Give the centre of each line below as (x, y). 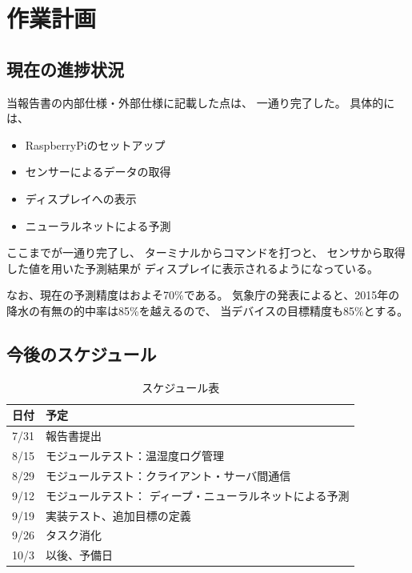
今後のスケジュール (82, 353)
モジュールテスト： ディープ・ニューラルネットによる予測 (198, 495)
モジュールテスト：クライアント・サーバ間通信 (168, 475)
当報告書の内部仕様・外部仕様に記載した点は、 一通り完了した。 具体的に (201, 102)
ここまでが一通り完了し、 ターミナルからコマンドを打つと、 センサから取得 (206, 252)
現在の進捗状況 (65, 68)
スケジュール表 (181, 387)
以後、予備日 (79, 555)
